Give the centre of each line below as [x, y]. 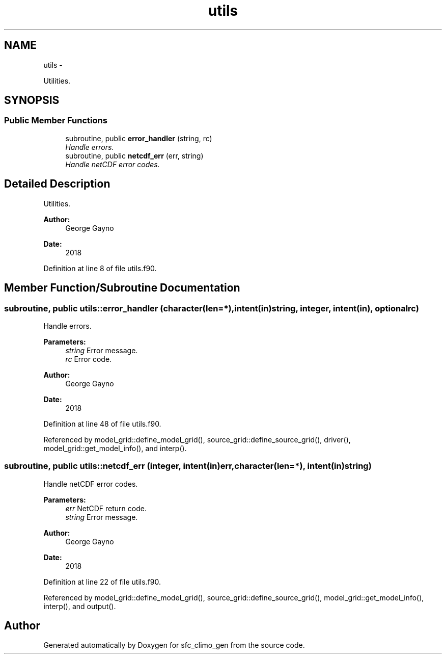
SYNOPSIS [32, 100]
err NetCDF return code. [106, 508]
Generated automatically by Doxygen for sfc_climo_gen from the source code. [174, 645]
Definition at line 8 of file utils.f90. [100, 268]
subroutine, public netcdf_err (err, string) [134, 155]
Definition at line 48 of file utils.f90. [102, 424]
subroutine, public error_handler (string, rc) [139, 138]
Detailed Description [57, 184]
